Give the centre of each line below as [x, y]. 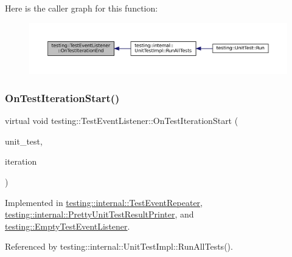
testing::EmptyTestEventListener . [68, 226]
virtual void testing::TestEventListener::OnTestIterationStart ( [122, 121]
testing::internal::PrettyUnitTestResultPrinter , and [99, 214]
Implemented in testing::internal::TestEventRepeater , [104, 202]
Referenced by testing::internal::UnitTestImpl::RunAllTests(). [119, 246]
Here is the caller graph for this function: [82, 8]
